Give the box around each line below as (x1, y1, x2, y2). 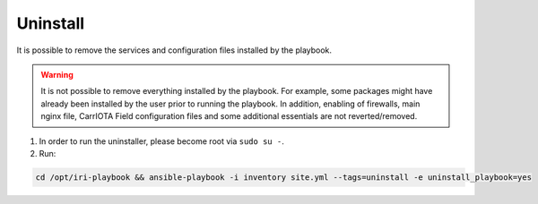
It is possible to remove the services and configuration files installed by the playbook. (16, 45, 332, 55)
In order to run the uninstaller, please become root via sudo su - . (39, 135, 284, 147)
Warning (40, 69, 74, 80)
